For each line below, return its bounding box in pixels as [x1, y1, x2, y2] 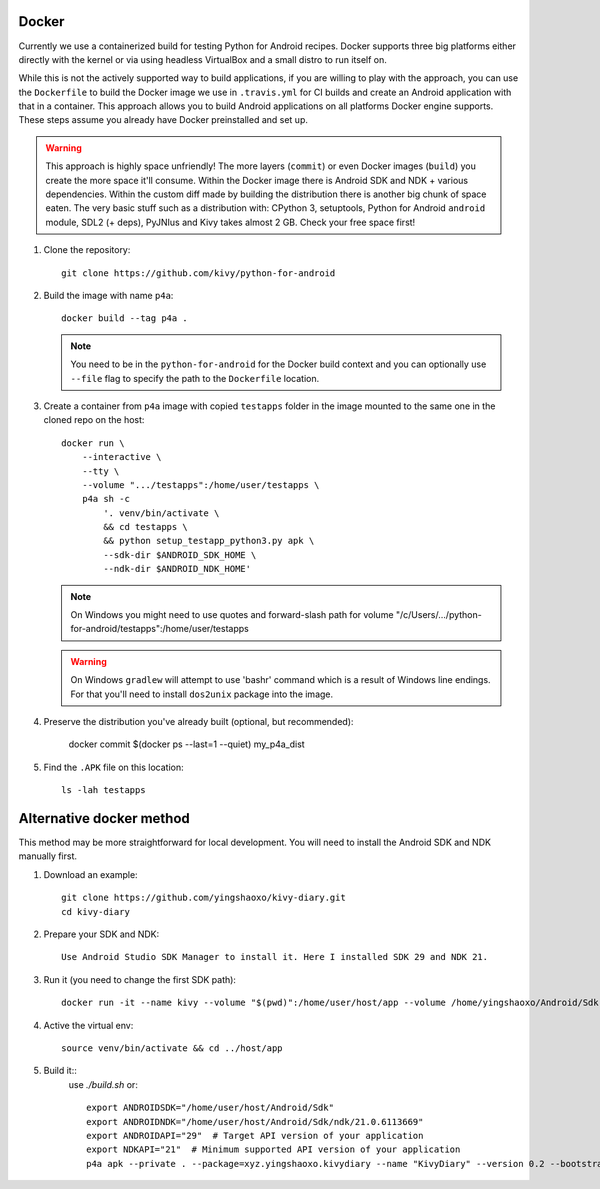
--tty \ [81, 465, 120, 477]
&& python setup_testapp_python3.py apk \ [103, 535, 315, 547]
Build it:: [43, 1065, 77, 1077]
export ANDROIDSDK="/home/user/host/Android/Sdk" [86, 1102, 335, 1114]
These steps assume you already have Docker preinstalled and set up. [18, 114, 309, 126]
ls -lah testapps [61, 785, 146, 796]
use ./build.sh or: [68, 1078, 139, 1090]
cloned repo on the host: [43, 414, 145, 426]
